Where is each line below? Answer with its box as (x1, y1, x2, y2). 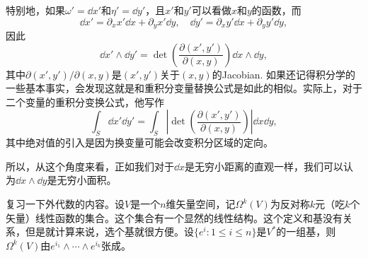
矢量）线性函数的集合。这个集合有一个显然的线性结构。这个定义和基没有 (6, 210, 343, 225)
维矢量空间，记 (166, 197, 236, 211)
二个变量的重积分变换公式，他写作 (6, 94, 164, 109)
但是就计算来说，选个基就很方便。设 (25, 224, 194, 239)
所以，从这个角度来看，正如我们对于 (6, 158, 174, 173)
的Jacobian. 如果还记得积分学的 (212, 66, 356, 81)
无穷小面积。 (57, 172, 117, 187)
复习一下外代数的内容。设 (6, 197, 125, 211)
